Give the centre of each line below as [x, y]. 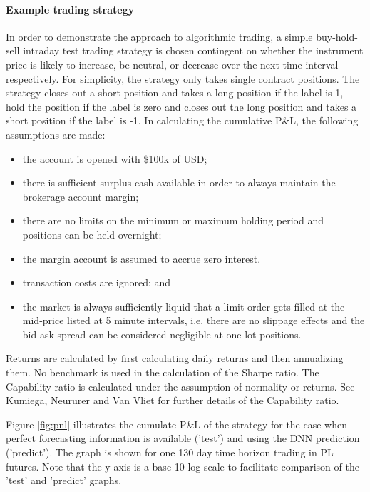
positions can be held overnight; [92, 234]
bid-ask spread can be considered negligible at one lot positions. [162, 334]
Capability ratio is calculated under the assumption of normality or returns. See [180, 386]
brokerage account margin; [81, 196]
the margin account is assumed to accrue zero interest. [142, 258]
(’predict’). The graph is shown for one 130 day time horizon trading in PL [170, 452]
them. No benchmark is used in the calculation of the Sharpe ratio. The [163, 372]
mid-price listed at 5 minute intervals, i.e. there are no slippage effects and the [194, 320]
